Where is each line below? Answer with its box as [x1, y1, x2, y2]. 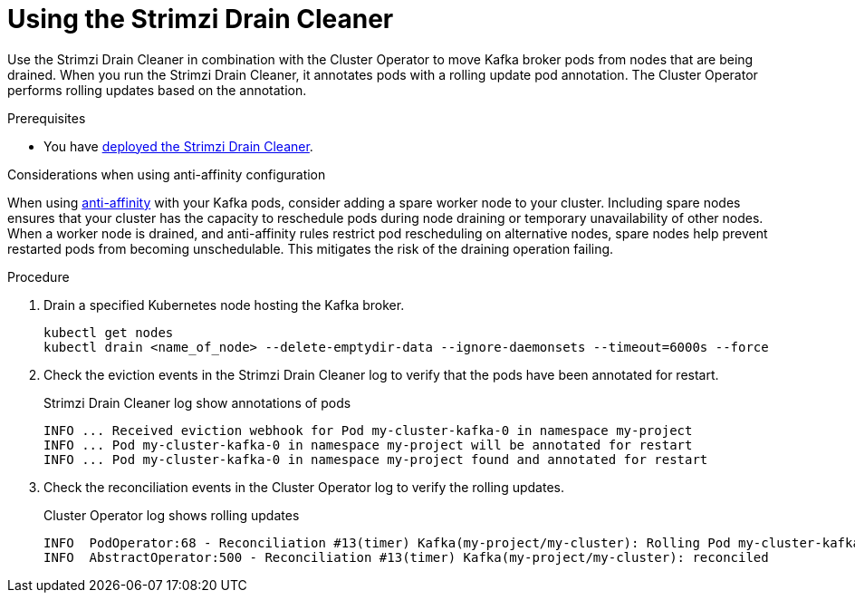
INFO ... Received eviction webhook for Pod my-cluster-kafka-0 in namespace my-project [43, 422, 693, 438]
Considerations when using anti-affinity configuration [7, 166, 326, 182]
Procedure [7, 268, 70, 285]
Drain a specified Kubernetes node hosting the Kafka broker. [43, 296, 405, 313]
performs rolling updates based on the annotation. [7, 82, 307, 98]
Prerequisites [7, 110, 86, 126]
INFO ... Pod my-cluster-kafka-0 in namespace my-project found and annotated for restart [43, 451, 708, 467]
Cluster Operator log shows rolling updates [43, 507, 300, 523]
